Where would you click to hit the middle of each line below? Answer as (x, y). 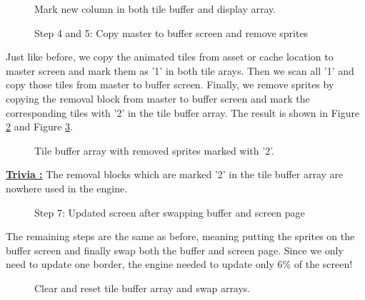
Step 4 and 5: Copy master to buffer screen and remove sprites (171, 32)
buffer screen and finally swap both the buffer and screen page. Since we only (175, 250)
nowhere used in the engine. (67, 188)
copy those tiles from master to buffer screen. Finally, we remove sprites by (170, 84)
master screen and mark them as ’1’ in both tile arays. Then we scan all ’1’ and (180, 70)
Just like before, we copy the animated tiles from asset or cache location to (170, 57)
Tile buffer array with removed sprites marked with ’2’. (154, 150)
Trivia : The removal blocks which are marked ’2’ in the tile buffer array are (175, 174)
